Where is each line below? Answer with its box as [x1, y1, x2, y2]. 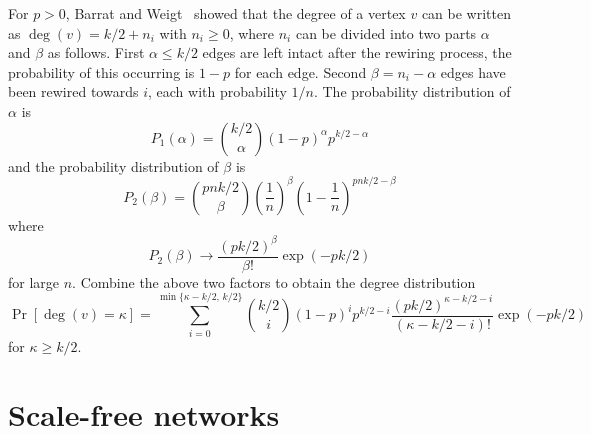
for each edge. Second [234, 61, 367, 82]
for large [8, 271, 60, 292]
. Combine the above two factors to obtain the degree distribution [72, 271, 476, 292]
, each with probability [147, 81, 287, 102]
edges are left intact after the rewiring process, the [202, 42, 512, 63]
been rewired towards [8, 81, 139, 102]
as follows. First [47, 42, 145, 63]
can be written [421, 3, 511, 23]
